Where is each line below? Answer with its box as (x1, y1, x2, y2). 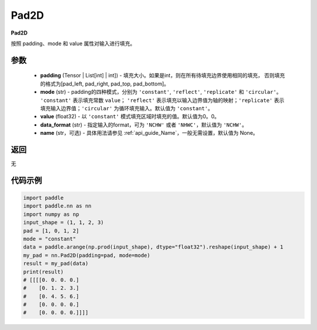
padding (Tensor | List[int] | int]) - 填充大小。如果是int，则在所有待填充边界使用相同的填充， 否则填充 (40, 72, 285, 79)
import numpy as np (23, 211, 79, 217)
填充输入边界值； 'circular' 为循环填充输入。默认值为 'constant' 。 (40, 104, 214, 111)
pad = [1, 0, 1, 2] (23, 227, 79, 234)
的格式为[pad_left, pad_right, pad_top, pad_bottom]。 (40, 80, 170, 87)
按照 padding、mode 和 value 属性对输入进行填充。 (11, 40, 136, 47)
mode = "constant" (23, 235, 76, 242)
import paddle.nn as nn (23, 203, 92, 209)
